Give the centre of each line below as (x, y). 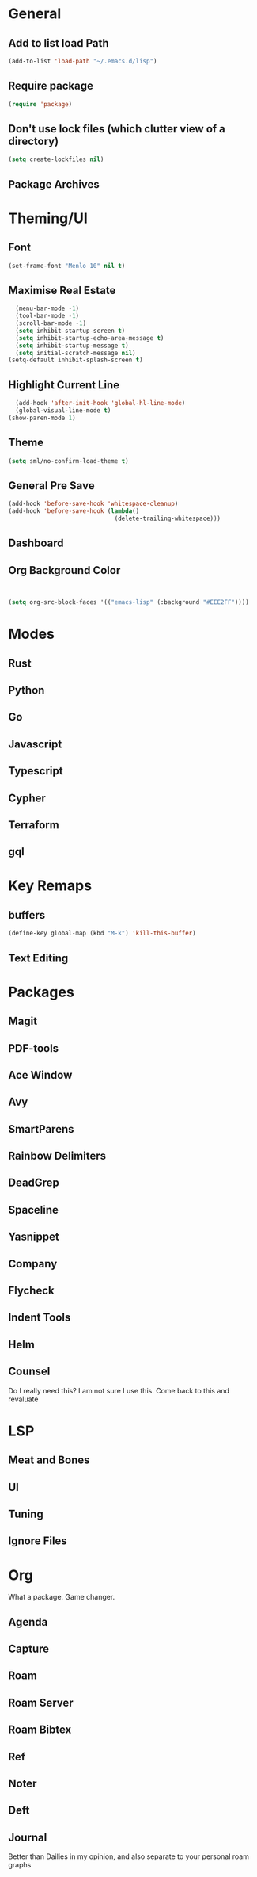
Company (33, 1264)
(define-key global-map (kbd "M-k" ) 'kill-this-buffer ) (102, 933)
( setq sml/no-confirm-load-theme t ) (68, 461)
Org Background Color (64, 570)
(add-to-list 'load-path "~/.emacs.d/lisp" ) (83, 61)
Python (26, 690)
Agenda (28, 1622)
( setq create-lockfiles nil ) (56, 159)
